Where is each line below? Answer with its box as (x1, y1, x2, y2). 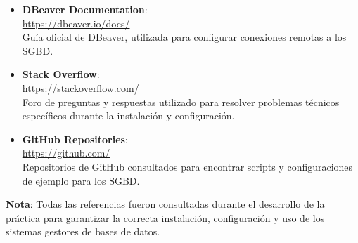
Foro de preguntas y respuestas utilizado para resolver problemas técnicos (22, 94, 340, 109)
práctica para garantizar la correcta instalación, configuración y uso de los (6, 210, 325, 225)
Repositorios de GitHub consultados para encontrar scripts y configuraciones (22, 159, 353, 173)
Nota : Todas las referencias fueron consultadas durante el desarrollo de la (6, 197, 325, 211)
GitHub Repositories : (22, 131, 128, 146)
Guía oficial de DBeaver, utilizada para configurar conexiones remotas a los (22, 29, 347, 44)
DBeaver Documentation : (22, 2, 148, 16)
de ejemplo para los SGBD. (22, 173, 140, 188)
